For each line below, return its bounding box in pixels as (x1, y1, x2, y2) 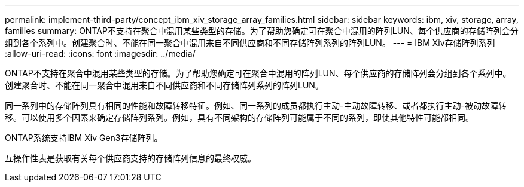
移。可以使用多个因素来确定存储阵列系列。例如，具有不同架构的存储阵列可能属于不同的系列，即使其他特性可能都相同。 (5, 112, 474, 122)
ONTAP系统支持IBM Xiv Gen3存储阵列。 (5, 133, 163, 143)
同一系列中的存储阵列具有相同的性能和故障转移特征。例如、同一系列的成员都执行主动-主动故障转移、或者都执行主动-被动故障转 (5, 100, 507, 111)
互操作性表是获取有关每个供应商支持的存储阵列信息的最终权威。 (5, 153, 256, 163)
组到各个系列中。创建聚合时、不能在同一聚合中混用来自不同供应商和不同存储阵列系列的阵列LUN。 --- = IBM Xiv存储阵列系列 (5, 38, 495, 48)
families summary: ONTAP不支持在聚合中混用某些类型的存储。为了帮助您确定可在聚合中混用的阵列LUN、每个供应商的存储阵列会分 (5, 26, 519, 36)
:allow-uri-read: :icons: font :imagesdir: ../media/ (5, 48, 196, 59)
